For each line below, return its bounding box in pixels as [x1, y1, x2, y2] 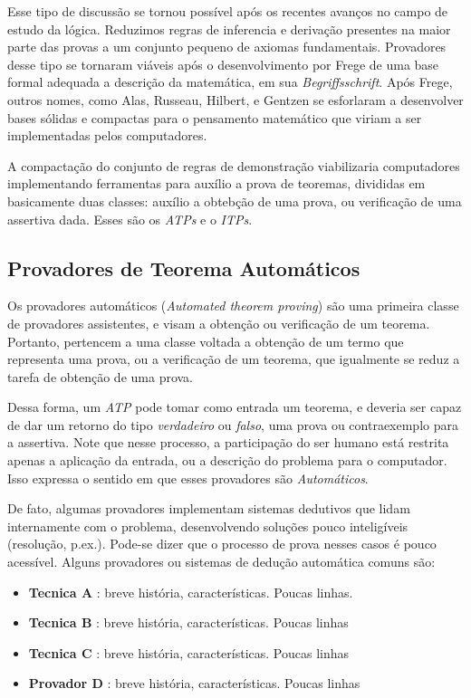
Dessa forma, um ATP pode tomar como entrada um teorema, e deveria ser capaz [7, 397, 462, 416]
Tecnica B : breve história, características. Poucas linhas [28, 613, 349, 632]
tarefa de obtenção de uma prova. [7, 367, 194, 386]
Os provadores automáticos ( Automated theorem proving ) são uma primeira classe [7, 296, 459, 315]
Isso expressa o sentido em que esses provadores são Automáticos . [7, 468, 369, 487]
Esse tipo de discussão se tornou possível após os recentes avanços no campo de [7, 2, 448, 20]
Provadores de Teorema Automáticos [7, 253, 360, 282]
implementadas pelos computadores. [7, 126, 207, 145]
